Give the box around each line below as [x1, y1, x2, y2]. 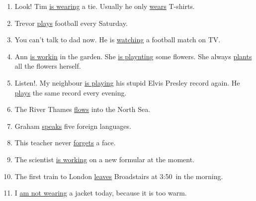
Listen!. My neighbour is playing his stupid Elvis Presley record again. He [14, 77, 240, 88]
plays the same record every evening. [14, 87, 127, 98]
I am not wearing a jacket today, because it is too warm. [14, 188, 187, 198]
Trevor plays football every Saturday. [14, 17, 128, 28]
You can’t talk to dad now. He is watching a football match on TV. [14, 34, 221, 45]
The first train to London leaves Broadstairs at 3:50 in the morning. [14, 171, 223, 181]
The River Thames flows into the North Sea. [14, 104, 151, 114]
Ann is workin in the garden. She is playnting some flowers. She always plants [14, 51, 252, 61]
